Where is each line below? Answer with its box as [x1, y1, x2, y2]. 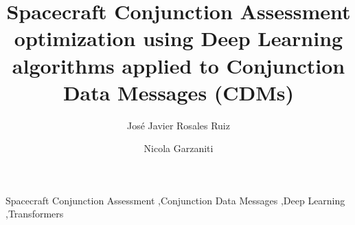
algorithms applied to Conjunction [12, 51, 345, 79]
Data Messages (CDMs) [62, 78, 295, 106]
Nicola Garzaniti [144, 141, 214, 156]
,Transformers [5, 206, 64, 221]
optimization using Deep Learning [14, 24, 343, 52]
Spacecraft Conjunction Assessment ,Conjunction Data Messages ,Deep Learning [5, 193, 345, 207]
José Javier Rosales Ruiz [127, 118, 230, 132]
